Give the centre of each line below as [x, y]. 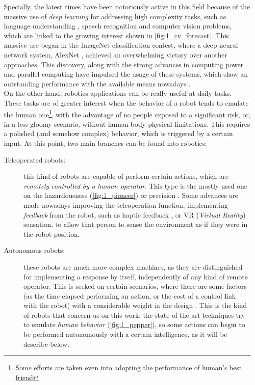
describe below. [47, 344]
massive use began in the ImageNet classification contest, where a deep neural [121, 45]
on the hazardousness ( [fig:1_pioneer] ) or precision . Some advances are [131, 195]
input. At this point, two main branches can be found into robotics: [105, 143]
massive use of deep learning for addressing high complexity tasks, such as [115, 16]
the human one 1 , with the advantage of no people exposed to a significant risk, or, [127, 113]
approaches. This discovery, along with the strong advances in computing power [124, 64]
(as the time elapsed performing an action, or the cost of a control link [130, 295]
